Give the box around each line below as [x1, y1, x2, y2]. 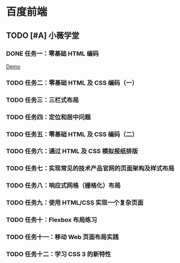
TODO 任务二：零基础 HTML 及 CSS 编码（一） [6, 78, 139, 86]
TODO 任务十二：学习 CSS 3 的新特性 [6, 250, 111, 258]
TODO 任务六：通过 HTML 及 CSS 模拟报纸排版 [6, 147, 139, 155]
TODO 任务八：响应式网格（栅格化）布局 [6, 182, 121, 190]
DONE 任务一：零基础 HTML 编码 [6, 49, 99, 57]
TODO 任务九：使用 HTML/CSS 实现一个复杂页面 [6, 199, 144, 207]
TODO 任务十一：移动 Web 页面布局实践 [6, 233, 119, 241]
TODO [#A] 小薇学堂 [6, 30, 79, 40]
